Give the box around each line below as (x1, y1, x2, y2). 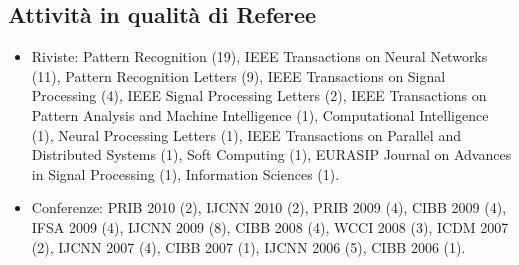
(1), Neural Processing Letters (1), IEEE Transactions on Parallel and (31, 124, 461, 145)
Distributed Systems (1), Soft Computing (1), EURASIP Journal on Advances (31, 144, 512, 165)
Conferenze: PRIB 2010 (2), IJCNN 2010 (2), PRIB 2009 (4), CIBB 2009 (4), (31, 197, 507, 218)
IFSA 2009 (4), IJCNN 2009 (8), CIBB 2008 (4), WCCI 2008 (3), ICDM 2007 (31, 216, 509, 237)
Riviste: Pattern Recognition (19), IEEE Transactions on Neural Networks (31, 46, 488, 67)
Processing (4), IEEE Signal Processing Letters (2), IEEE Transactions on (31, 85, 487, 106)
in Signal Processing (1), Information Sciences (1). (31, 163, 340, 184)
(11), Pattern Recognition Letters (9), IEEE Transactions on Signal (31, 65, 446, 86)
